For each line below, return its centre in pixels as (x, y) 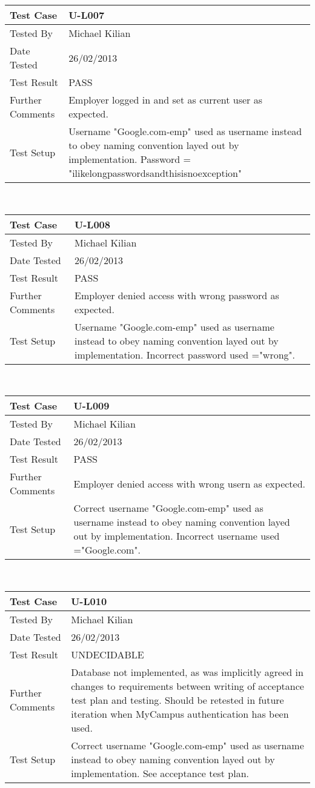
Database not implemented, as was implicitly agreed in (187, 672)
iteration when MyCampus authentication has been (180, 714)
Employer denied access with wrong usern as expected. (190, 483)
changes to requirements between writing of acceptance (187, 686)
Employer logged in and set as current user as (166, 100)
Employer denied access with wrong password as (177, 295)
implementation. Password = (130, 159)
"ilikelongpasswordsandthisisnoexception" (155, 173)
